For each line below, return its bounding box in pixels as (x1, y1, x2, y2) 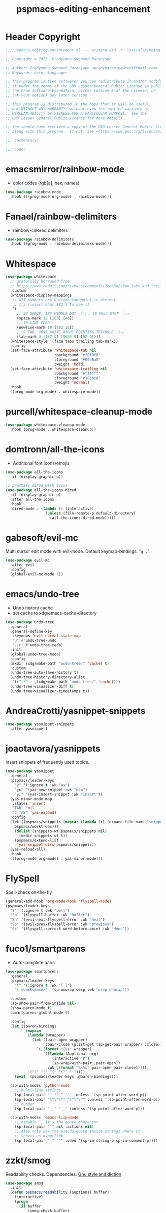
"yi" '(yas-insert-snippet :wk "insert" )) (14, 792, 103, 797)
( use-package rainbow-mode (5, 189, 61, 194)
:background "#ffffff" (54, 371, 100, 376)
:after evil (10, 562, 35, 567)
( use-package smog (5, 1181, 43, 1186)
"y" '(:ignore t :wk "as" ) (14, 783, 70, 788)
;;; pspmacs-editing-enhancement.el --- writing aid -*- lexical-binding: (5, 47, 163, 52)
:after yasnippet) (10, 726, 48, 731)
